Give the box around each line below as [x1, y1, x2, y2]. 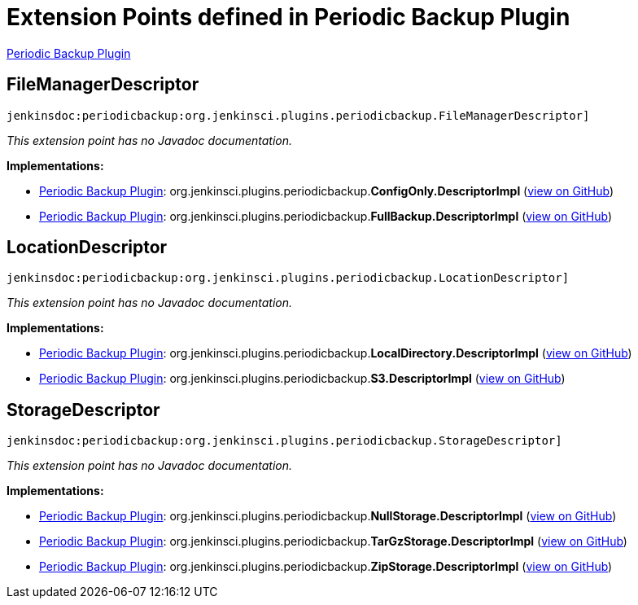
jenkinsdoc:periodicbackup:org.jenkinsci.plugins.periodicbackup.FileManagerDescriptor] [7, 108, 590, 122]
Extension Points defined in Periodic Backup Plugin [7, 3, 570, 31]
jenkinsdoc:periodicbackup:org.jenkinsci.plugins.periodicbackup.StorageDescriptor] [7, 434, 562, 448]
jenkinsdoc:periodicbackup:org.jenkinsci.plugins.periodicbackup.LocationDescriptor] [7, 271, 570, 285]
